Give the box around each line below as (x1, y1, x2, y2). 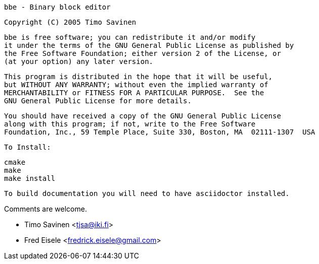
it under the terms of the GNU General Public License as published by (4, 41, 294, 49)
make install (4, 174, 56, 182)
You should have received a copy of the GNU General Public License (4, 112, 281, 120)
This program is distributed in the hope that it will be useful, (4, 73, 273, 81)
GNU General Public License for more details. (4, 97, 192, 105)
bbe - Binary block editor (4, 3, 111, 11)
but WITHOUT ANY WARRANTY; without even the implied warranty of (4, 81, 268, 89)
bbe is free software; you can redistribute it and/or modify (4, 33, 256, 41)
